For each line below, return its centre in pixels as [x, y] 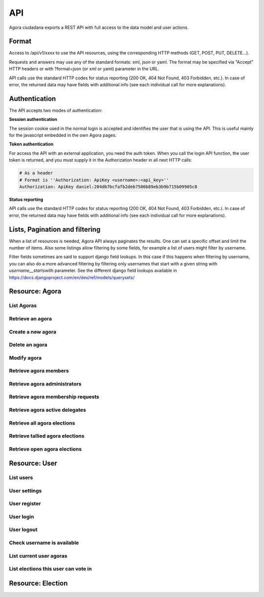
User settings [25, 491]
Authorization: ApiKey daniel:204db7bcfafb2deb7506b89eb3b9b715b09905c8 [108, 187]
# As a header [36, 173]
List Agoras [23, 306]
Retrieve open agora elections [45, 449]
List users [21, 478]
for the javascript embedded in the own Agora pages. [63, 135]
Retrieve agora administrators [45, 383]
